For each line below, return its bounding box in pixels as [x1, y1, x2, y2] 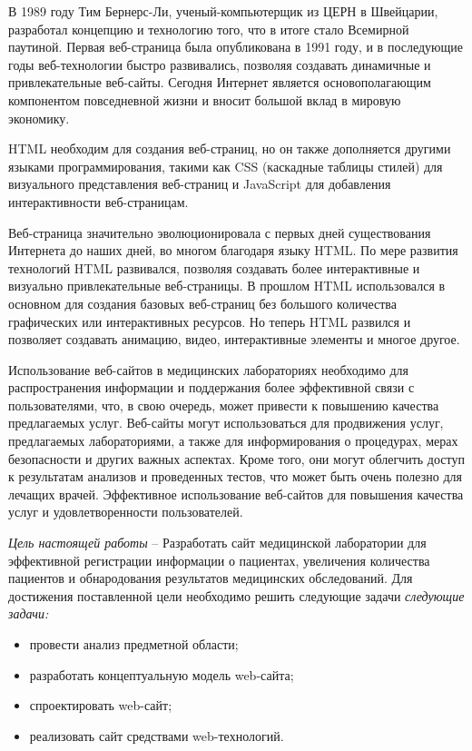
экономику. [8, 108, 70, 127]
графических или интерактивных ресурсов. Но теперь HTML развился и [8, 311, 411, 331]
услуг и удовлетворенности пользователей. [8, 502, 243, 521]
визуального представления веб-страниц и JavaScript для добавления [8, 174, 391, 193]
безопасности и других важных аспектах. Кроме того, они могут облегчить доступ [8, 449, 465, 468]
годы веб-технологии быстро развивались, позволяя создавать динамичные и [8, 54, 431, 74]
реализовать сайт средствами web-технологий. [29, 726, 284, 745]
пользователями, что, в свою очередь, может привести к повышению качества [8, 395, 439, 414]
